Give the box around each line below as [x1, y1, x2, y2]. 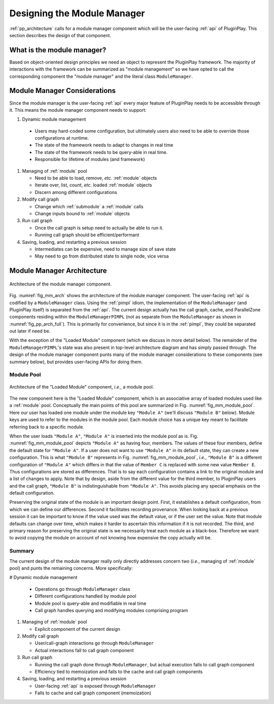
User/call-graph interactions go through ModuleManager [35, 640, 154, 646]
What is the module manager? [9, 46, 107, 54]
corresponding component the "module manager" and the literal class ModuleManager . [9, 73, 193, 79]
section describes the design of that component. [9, 32, 112, 38]
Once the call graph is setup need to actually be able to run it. [35, 225, 164, 231]
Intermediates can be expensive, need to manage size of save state [35, 246, 176, 252]
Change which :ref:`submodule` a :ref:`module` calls [35, 203, 144, 209]
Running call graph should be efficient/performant [35, 232, 140, 238]
